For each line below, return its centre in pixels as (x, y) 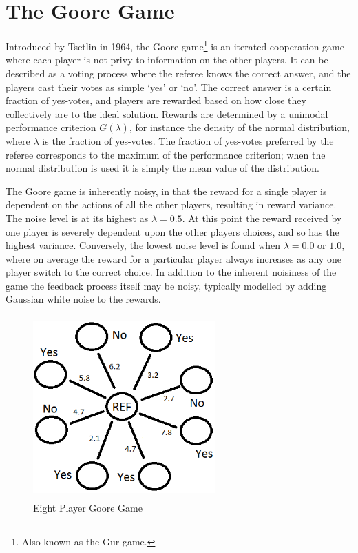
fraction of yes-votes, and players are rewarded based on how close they (156, 100)
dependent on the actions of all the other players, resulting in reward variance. (171, 204)
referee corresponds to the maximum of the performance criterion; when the (166, 154)
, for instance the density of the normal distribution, (239, 127)
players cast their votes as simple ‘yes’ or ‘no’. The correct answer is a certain (169, 87)
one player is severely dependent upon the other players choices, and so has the (172, 231)
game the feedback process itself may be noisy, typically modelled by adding (166, 285)
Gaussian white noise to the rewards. (83, 299)
